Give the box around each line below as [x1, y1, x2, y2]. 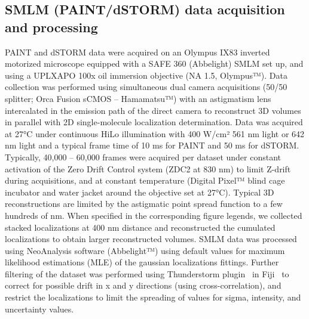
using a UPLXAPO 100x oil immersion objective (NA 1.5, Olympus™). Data [5, 69, 287, 81]
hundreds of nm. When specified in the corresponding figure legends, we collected [5, 209, 302, 221]
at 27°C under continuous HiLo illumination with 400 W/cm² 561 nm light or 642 [5, 127, 305, 140]
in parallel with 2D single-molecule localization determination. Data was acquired [5, 116, 303, 128]
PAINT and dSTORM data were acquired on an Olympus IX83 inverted [5, 45, 270, 58]
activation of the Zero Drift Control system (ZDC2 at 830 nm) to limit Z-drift [5, 162, 291, 175]
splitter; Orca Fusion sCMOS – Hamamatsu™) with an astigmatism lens [5, 92, 271, 104]
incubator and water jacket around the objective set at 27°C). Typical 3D [5, 185, 274, 198]
